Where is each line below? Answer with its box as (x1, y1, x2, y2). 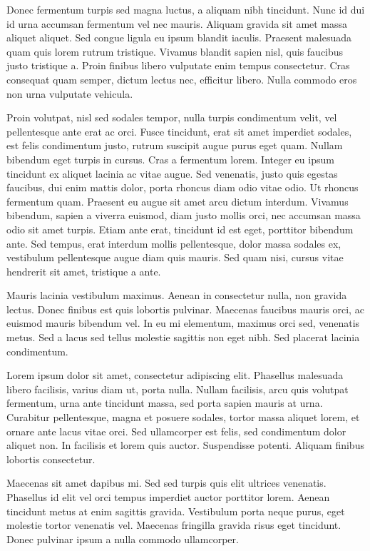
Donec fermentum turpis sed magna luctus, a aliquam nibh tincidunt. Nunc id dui (6, 2, 365, 16)
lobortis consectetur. (6, 451, 96, 466)
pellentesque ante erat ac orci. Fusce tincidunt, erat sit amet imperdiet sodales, (6, 123, 352, 138)
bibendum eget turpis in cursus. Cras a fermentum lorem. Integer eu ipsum (6, 151, 334, 166)
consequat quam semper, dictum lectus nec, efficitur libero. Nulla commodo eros (6, 71, 357, 86)
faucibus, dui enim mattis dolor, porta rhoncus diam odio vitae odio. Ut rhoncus (6, 180, 359, 195)
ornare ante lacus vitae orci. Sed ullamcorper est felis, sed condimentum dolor (6, 423, 346, 438)
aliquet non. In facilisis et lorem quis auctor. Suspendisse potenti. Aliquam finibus (6, 438, 364, 453)
